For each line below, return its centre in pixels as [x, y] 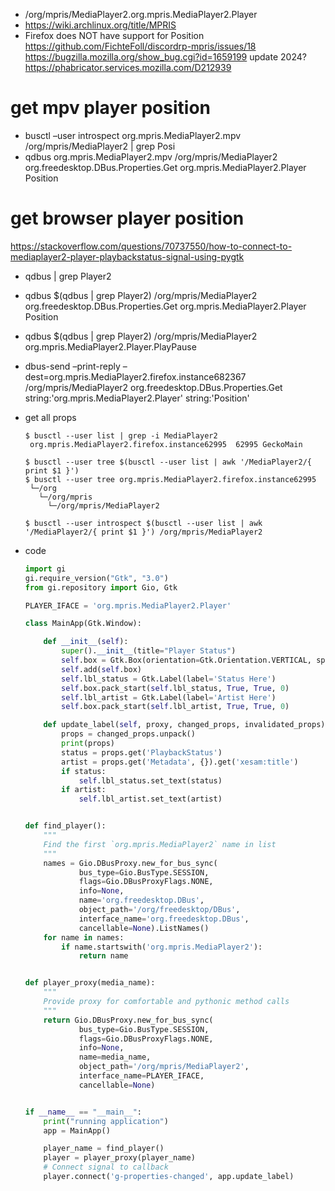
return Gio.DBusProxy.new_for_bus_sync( [128, 1020]
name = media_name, [115, 1057]
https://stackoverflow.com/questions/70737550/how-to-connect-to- [151, 246]
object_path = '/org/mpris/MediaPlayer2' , [164, 1067]
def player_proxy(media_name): [90, 983]
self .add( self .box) [101, 669]
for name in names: [84, 937]
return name [103, 956]
